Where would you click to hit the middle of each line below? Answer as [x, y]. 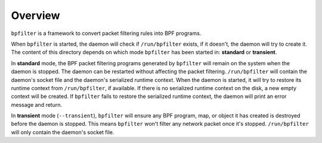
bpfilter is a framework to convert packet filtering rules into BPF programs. [106, 33]
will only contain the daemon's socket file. [63, 132]
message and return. [37, 104]
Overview [35, 15]
